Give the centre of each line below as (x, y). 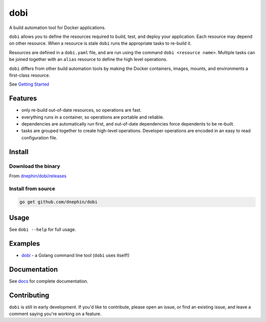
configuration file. (39, 137)
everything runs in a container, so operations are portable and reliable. (93, 117)
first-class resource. (30, 75)
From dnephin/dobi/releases (38, 176)
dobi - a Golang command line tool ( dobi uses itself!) (76, 255)
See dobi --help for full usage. (43, 229)
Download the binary (35, 166)
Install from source (32, 189)
